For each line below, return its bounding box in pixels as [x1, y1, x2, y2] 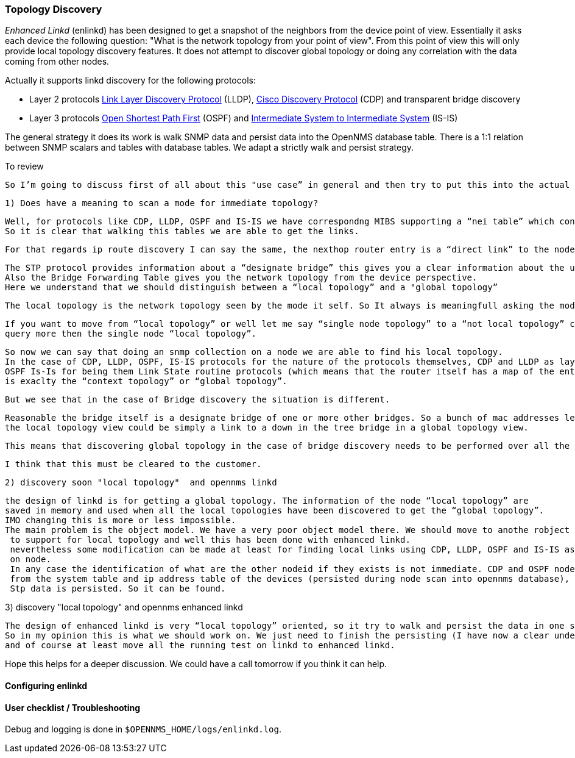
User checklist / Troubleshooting [5, 702, 141, 713]
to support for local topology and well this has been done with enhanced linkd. [10, 535, 411, 545]
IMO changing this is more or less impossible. [5, 515, 236, 526]
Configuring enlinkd [5, 680, 88, 691]
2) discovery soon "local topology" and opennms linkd [5, 477, 277, 488]
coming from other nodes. [5, 56, 110, 67]
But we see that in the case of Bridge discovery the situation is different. [5, 395, 390, 405]
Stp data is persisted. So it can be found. [10, 584, 226, 594]
